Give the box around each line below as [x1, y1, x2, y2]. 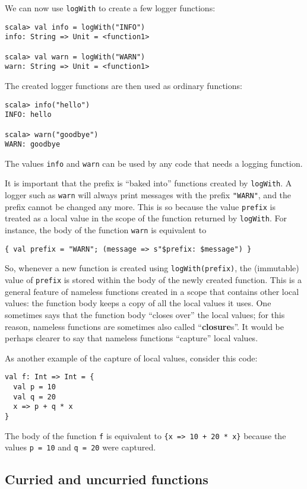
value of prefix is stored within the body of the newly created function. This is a [5, 274, 302, 286]
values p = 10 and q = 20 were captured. [5, 441, 156, 453]
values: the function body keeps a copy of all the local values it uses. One [5, 297, 271, 309]
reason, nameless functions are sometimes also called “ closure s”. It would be [5, 320, 284, 332]
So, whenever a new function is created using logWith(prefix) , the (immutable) [5, 262, 299, 274]
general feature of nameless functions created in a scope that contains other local [5, 285, 299, 297]
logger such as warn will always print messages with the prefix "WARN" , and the [5, 189, 292, 201]
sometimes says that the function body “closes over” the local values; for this [5, 308, 285, 320]
